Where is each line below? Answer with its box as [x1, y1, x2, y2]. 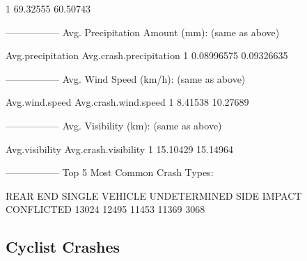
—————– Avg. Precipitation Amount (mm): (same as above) [6, 24, 280, 39]
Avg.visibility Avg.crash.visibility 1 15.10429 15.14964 [6, 141, 233, 156]
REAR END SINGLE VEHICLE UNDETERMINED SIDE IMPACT [6, 188, 302, 203]
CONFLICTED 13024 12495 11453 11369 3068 [6, 202, 205, 216]
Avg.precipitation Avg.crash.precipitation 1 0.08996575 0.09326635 [6, 48, 288, 63]
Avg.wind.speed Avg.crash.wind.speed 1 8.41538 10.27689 [6, 95, 249, 109]
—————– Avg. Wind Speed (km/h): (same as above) [6, 71, 246, 86]
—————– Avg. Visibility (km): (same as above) [6, 118, 222, 132]
